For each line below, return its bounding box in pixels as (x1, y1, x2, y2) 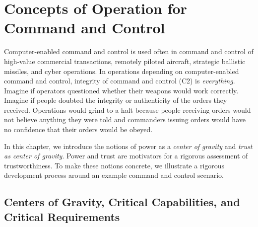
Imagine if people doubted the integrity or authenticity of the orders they (4, 95, 227, 105)
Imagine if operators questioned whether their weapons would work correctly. (4, 85, 239, 95)
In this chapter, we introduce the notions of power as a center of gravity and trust (4, 141, 253, 151)
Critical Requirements (4, 209, 120, 224)
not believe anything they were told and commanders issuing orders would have (4, 114, 246, 125)
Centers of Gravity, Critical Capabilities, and (4, 194, 240, 210)
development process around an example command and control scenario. (4, 170, 224, 180)
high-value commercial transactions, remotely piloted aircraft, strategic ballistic (4, 56, 246, 66)
